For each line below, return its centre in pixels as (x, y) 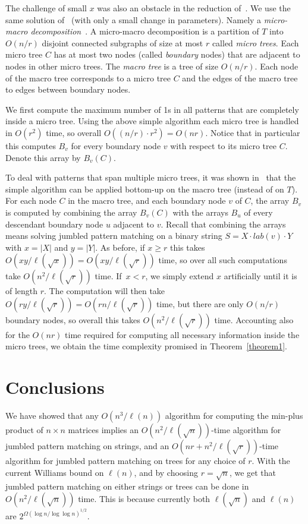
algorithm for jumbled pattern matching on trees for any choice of (125, 461)
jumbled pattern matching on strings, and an (87, 446)
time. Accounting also (254, 319)
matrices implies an (103, 430)
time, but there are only (200, 303)
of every (258, 212)
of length (22, 291)
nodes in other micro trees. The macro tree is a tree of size (112, 66)
